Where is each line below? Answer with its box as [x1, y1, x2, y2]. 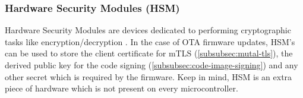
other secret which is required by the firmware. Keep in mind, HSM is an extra [5, 70, 292, 83]
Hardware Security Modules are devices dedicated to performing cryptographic [5, 24, 291, 36]
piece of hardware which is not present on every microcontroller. [5, 82, 238, 94]
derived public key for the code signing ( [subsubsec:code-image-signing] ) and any [5, 59, 298, 71]
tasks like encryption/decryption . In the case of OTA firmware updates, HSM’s [5, 35, 295, 48]
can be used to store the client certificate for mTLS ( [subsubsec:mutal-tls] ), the [5, 47, 293, 59]
